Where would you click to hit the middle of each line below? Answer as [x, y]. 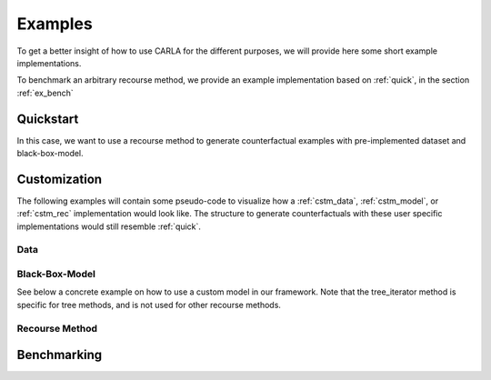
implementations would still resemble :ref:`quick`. [109, 226]
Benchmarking [60, 355]
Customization [60, 179]
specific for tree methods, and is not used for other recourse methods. [149, 305]
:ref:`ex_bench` [45, 93]
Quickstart [48, 119]
